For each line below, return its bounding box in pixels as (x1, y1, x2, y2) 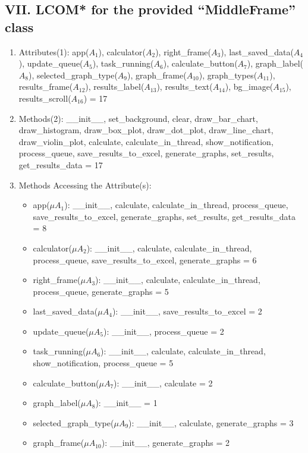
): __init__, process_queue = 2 (103, 325, 224, 337)
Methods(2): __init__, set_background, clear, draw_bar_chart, (18, 112, 258, 124)
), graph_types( (199, 68, 257, 81)
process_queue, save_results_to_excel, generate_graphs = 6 (33, 253, 257, 266)
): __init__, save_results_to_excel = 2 (112, 305, 262, 317)
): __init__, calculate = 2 (114, 376, 213, 389)
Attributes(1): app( (18, 45, 89, 58)
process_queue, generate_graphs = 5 (33, 285, 169, 297)
